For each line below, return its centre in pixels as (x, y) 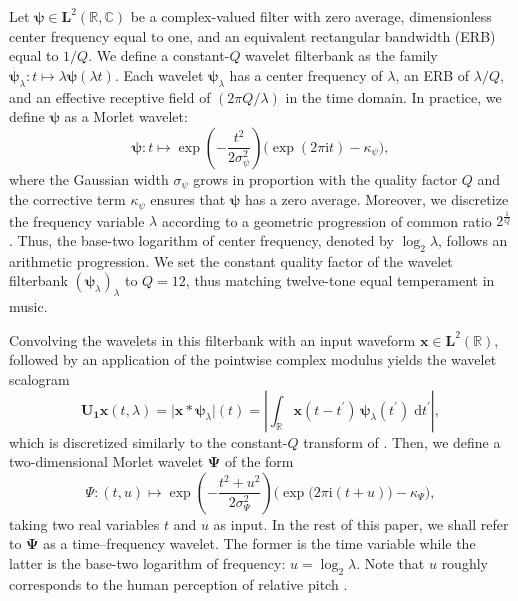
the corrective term (67, 199)
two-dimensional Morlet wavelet (106, 461)
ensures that (188, 199)
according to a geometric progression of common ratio (326, 220)
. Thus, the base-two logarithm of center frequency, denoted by (201, 240)
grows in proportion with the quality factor (325, 178)
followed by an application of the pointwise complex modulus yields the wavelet (253, 359)
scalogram (39, 378)
